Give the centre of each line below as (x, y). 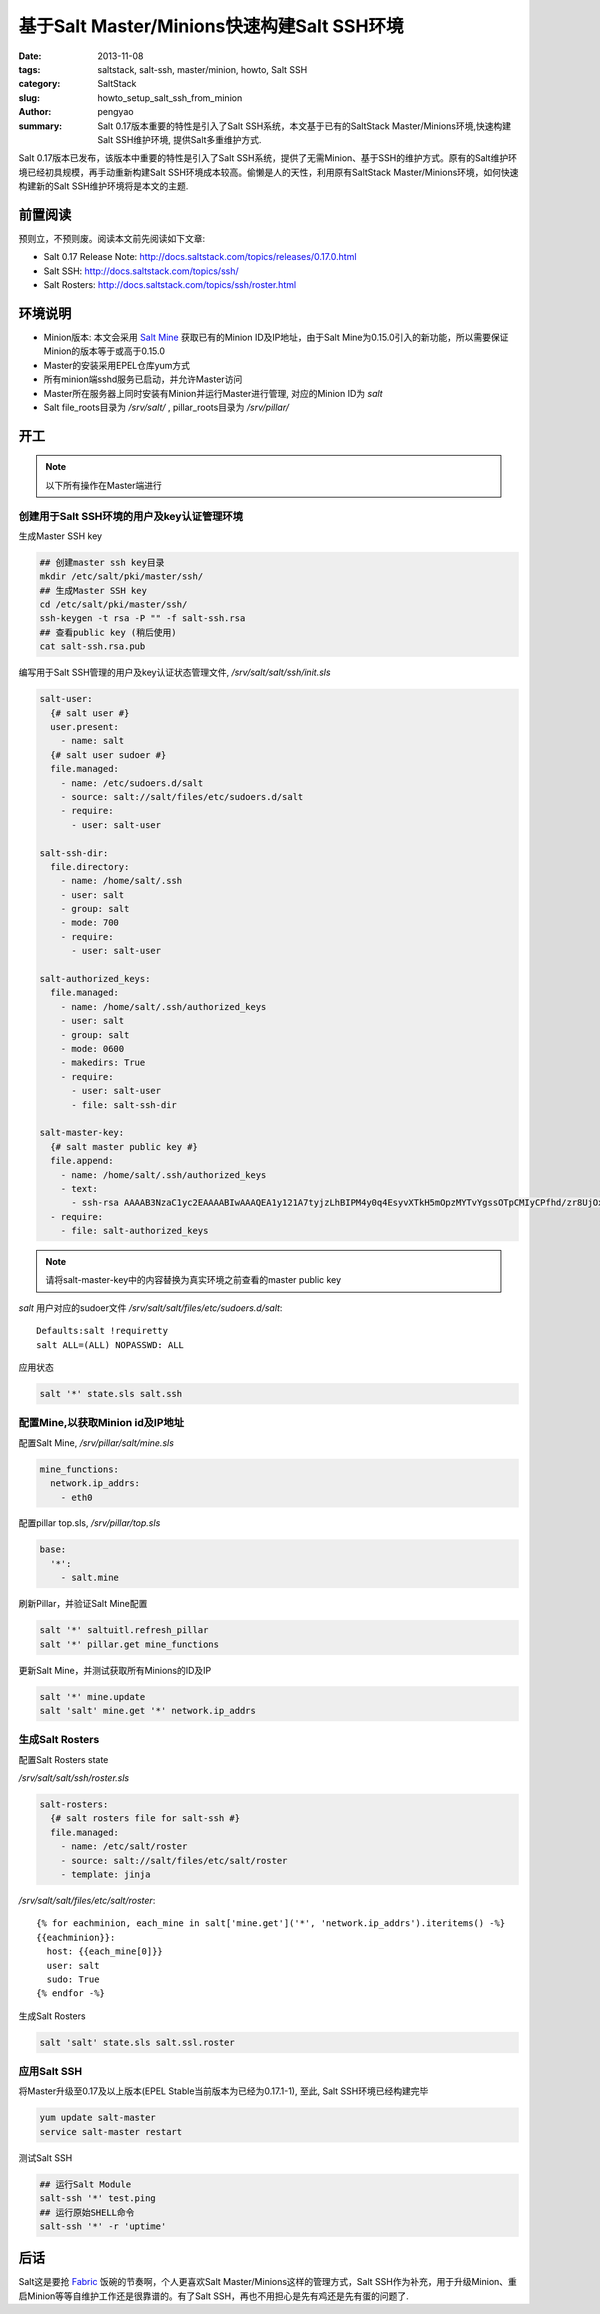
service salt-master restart (111, 2131)
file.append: (82, 1161)
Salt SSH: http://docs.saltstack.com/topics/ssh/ (141, 271)
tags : (29, 69)
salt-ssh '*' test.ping (98, 2198)
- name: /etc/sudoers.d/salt (132, 783)
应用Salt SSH (50, 2072)
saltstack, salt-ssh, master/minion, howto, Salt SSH (202, 69)
